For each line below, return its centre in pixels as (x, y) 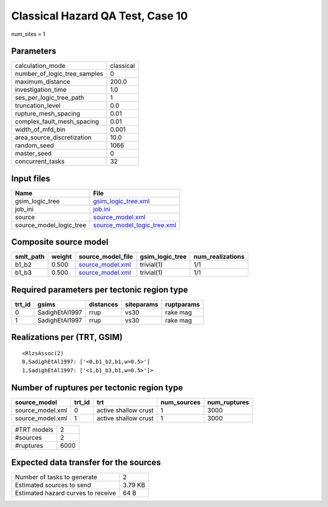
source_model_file (106, 257)
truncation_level (38, 106)
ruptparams (183, 305)
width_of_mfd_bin (40, 129)
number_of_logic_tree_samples (59, 74)
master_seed (33, 154)
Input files (31, 178)
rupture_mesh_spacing (47, 114)
